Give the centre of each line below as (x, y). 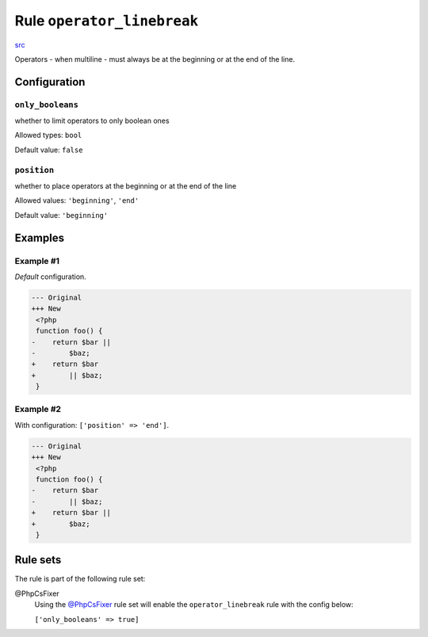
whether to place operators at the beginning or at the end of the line (126, 186)
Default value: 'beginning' (61, 215)
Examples (40, 238)
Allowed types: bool (48, 135)
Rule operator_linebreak (107, 21)
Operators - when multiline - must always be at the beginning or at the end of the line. (155, 59)
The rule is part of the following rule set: (80, 579)
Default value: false (49, 150)
